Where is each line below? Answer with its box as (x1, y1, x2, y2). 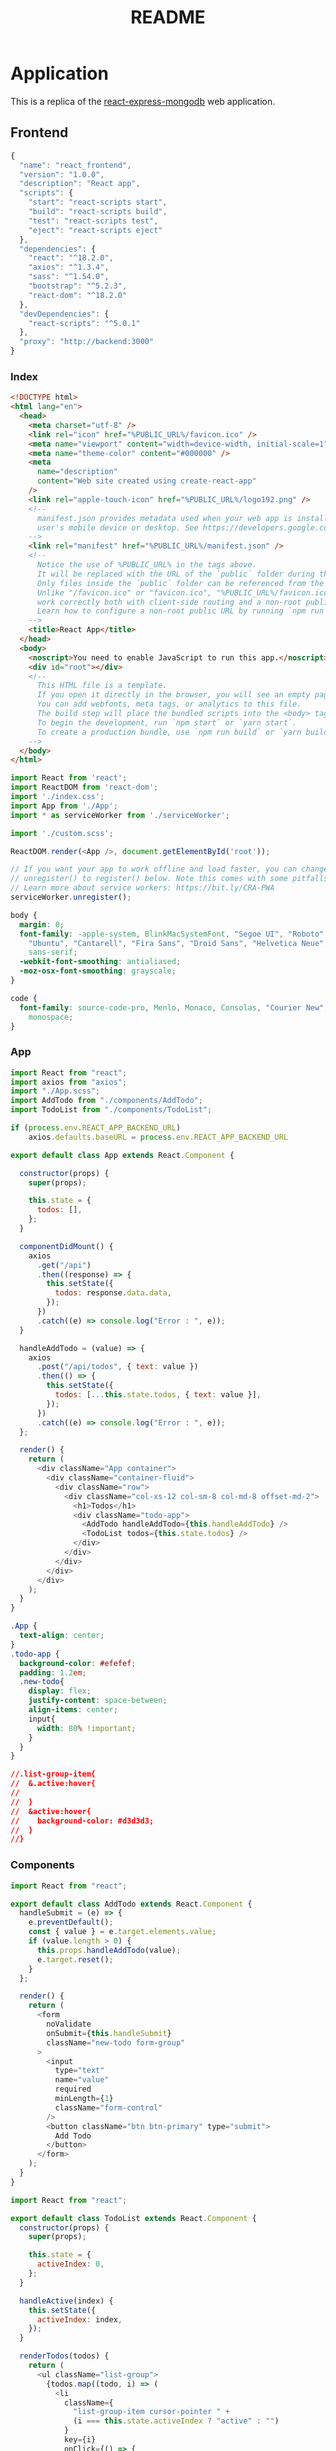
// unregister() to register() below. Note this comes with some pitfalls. (10, 874, 333, 884)
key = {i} (63, 2435, 97, 2445)
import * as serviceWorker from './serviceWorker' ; (10, 810, 230, 820)
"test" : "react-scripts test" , (28, 216, 159, 226)
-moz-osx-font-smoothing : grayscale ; (19, 966, 177, 976)
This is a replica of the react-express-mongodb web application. (10, 95, 276, 107)
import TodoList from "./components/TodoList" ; (10, 1105, 213, 1115)
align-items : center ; (28, 1705, 118, 1715)
